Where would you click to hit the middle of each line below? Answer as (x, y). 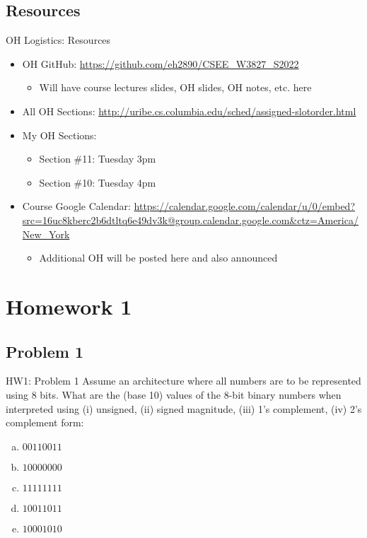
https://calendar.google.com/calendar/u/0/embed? (245, 206)
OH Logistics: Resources (58, 40)
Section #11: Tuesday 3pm (98, 159)
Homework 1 (69, 306)
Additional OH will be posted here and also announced (158, 258)
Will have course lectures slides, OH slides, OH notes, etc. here (175, 87)
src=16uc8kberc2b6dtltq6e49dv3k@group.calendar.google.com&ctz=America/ (190, 220)
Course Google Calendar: (76, 206)
